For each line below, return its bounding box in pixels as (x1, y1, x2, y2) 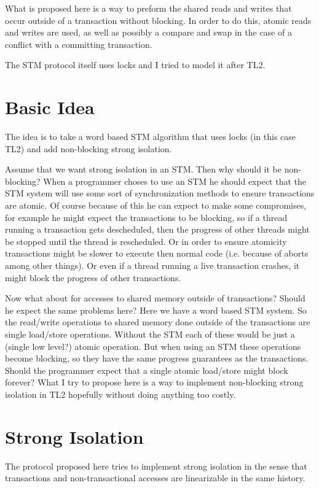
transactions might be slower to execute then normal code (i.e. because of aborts (5, 247, 309, 260)
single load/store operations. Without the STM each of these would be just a (5, 328, 295, 340)
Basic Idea (5, 95, 95, 120)
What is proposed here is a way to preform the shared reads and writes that (5, 2, 292, 14)
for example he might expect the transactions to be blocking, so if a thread (5, 211, 288, 223)
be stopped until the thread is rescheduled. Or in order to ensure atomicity (5, 234, 287, 247)
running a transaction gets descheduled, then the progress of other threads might (5, 223, 310, 236)
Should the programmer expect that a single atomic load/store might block (5, 363, 288, 376)
